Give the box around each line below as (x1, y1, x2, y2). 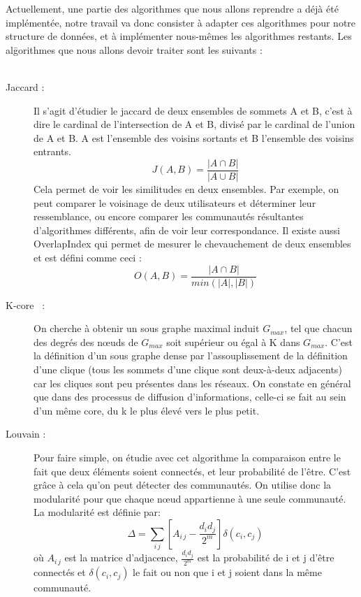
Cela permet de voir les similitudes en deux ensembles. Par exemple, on (34, 182, 339, 196)
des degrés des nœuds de (34, 334, 138, 349)
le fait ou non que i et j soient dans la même (133, 565, 322, 580)
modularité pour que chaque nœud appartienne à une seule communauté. (34, 491, 346, 505)
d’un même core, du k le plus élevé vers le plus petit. (34, 403, 260, 417)
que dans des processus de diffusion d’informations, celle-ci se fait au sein (34, 389, 346, 404)
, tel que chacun (284, 321, 353, 336)
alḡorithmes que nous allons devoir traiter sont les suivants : (6, 42, 263, 57)
